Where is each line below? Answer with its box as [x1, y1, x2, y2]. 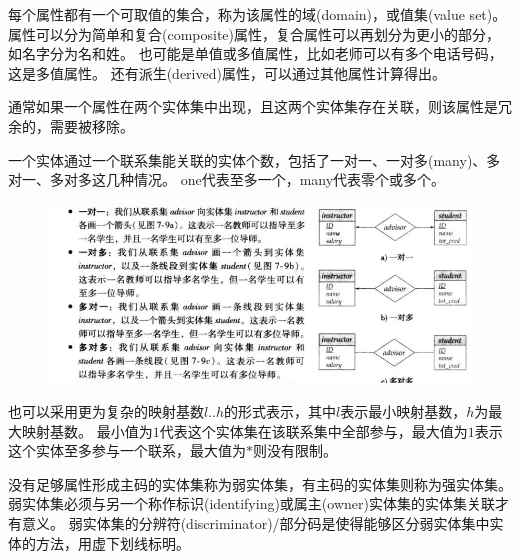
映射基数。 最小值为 [21, 420, 153, 441]
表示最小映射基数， [340, 401, 467, 422]
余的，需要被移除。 [8, 115, 134, 136]
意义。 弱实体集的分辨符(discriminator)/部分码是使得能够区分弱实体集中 [21, 513, 490, 533]
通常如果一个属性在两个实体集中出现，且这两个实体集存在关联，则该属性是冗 [8, 96, 512, 117]
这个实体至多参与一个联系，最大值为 [8, 440, 246, 461]
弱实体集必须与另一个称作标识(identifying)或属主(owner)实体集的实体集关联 [8, 493, 495, 514]
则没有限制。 [253, 440, 337, 461]
